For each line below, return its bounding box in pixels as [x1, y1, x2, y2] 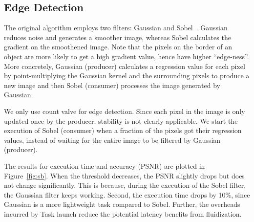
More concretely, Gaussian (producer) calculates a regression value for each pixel [4, 61, 245, 71]
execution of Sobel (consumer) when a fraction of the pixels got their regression [4, 125, 242, 135]
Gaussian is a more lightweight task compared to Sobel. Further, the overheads [4, 199, 240, 209]
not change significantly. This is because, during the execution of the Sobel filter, [4, 180, 246, 190]
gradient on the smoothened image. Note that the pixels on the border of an [4, 42, 232, 52]
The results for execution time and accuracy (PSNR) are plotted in [4, 160, 205, 171]
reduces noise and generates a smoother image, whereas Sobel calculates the [4, 32, 231, 42]
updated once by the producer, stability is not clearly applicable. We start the [4, 115, 238, 126]
